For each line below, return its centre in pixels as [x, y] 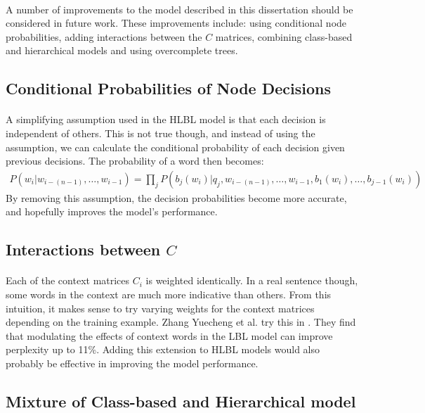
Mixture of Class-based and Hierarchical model [181, 401]
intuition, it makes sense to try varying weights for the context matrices [160, 308]
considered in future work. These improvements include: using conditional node [176, 23]
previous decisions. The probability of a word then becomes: [135, 161]
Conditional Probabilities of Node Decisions [169, 88]
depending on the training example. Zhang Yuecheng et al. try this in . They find [181, 322]
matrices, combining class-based [284, 36]
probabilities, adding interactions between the [104, 36]
